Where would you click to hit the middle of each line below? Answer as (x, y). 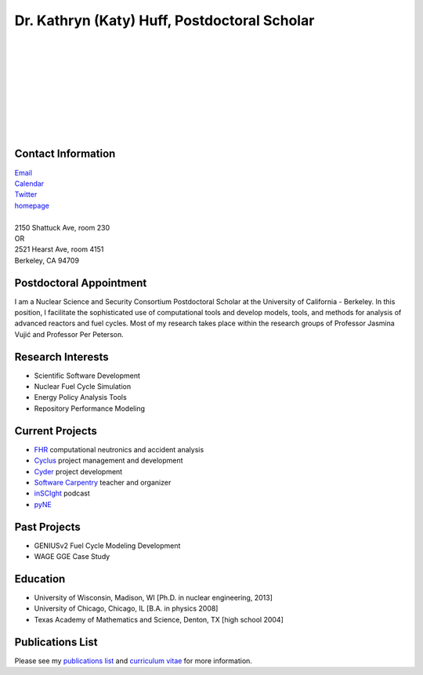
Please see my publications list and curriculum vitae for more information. (133, 660)
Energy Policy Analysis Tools (80, 397)
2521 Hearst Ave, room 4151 (59, 249)
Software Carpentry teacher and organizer (103, 482)
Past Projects (48, 526)
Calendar (29, 183)
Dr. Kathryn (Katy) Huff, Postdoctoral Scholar (164, 20)
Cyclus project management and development (108, 461)
